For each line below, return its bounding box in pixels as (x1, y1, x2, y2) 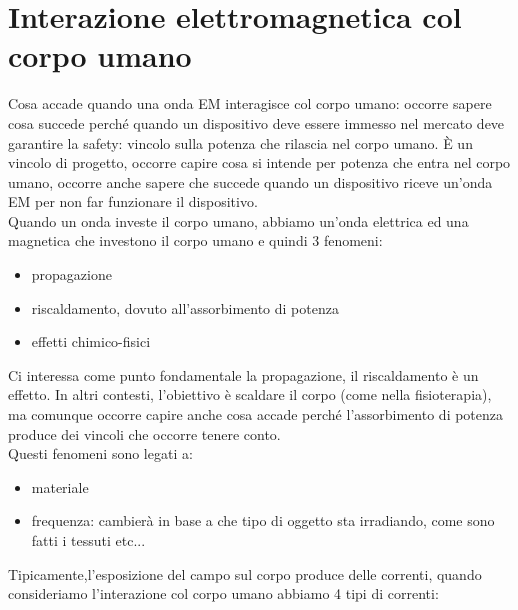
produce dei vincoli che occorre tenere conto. (8, 423, 281, 444)
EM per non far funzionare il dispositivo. (8, 191, 258, 212)
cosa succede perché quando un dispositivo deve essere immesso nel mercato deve (8, 112, 505, 133)
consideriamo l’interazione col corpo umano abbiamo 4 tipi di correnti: (8, 583, 439, 604)
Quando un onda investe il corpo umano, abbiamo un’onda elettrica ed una (8, 210, 469, 231)
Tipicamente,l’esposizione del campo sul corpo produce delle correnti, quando (8, 563, 482, 584)
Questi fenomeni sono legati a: (8, 443, 193, 464)
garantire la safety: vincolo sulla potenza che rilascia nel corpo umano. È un (8, 132, 473, 153)
